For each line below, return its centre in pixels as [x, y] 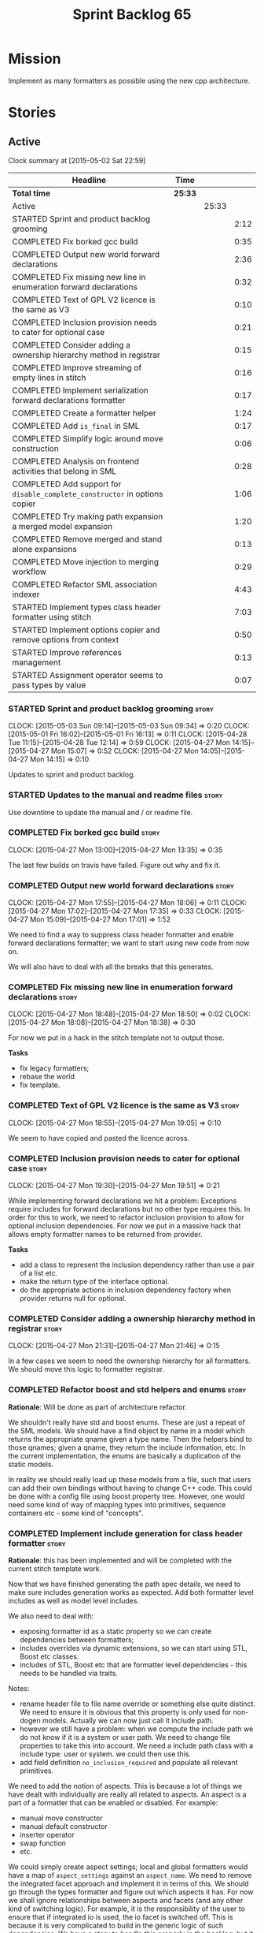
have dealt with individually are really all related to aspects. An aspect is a [127, 1794]
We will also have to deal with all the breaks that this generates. [111, 966]
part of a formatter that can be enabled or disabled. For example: [113, 1802]
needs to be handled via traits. [68, 1673]
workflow [29, 572]
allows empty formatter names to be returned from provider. [105, 1235]
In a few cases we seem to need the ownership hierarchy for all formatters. [130, 1361]
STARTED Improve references [67, 652]
